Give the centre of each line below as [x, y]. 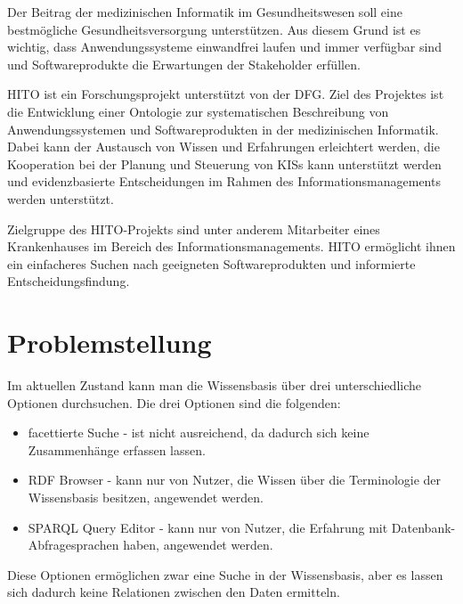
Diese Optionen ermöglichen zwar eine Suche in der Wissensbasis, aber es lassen [225, 574]
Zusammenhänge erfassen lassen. [117, 449]
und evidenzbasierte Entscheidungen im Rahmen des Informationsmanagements [224, 181]
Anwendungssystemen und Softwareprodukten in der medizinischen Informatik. [223, 129]
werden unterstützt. [61, 198]
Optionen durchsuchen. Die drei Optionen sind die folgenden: [174, 402]
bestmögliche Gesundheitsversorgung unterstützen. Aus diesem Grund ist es [214, 29]
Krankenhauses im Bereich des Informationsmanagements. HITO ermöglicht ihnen [231, 246]
